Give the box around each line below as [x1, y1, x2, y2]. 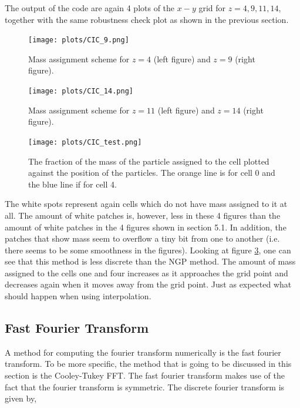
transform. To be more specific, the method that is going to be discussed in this [5, 357, 292, 370]
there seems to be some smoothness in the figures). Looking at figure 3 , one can [5, 243, 291, 256]
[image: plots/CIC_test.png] [28, 138, 142, 146]
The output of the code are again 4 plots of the [5, 2, 175, 14]
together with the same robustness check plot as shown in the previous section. [5, 13, 289, 25]
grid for [198, 2, 226, 14]
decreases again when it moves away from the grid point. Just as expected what [5, 278, 292, 290]
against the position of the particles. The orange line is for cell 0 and [28, 166, 275, 179]
